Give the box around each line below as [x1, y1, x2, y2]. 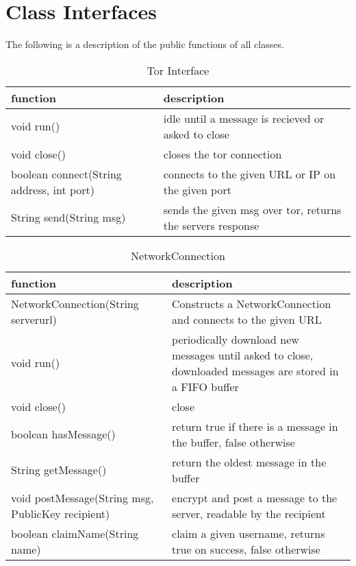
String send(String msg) [11, 209, 126, 226]
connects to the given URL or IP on [163, 165, 336, 182]
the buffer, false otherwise [172, 434, 295, 450]
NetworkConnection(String [11, 295, 139, 311]
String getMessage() [11, 462, 107, 478]
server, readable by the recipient [172, 505, 326, 521]
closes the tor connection [163, 145, 282, 162]
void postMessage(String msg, [11, 489, 154, 506]
